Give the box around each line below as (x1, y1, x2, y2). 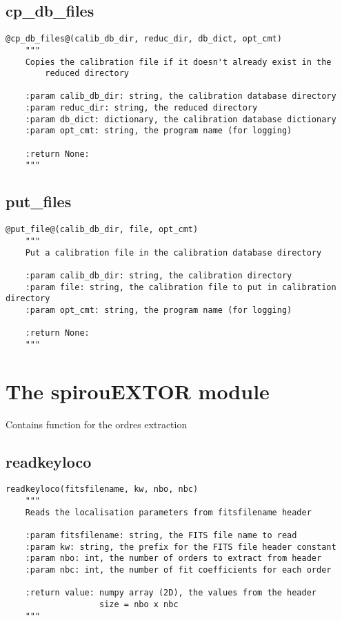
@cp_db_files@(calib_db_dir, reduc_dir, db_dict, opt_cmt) (6, 34, 282, 44)
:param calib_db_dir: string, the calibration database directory (25, 91, 336, 102)
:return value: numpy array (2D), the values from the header (25, 588, 317, 598)
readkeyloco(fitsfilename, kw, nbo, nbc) (6, 484, 199, 495)
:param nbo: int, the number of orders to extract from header (25, 553, 322, 564)
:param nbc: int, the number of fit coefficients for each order (25, 565, 332, 575)
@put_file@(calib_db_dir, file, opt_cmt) (6, 224, 199, 235)
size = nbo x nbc (99, 599, 179, 609)
